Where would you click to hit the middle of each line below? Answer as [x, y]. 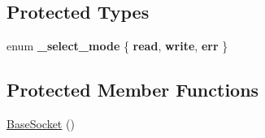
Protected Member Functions [133, 90]
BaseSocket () [41, 123]
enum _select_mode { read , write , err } [117, 46]
